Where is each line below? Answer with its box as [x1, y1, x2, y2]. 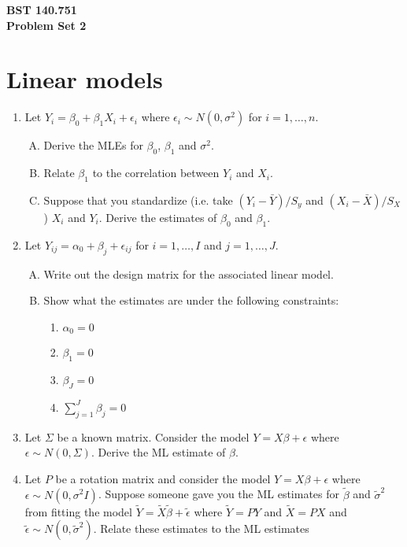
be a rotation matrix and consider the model [55, 470, 271, 486]
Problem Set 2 [6, 17, 87, 33]
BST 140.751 [6, 2, 77, 17]
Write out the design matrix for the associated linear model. [43, 265, 334, 282]
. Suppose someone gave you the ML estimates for [98, 486, 340, 502]
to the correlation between [92, 164, 220, 181]
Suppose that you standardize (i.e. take [43, 191, 233, 208]
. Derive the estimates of [98, 209, 217, 225]
